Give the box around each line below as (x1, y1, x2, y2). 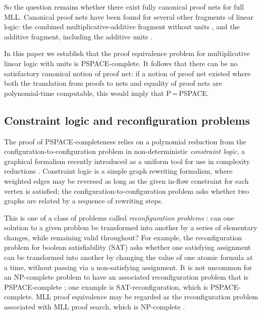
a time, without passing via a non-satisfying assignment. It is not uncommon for (4, 261, 252, 272)
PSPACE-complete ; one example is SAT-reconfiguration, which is (4, 281, 208, 292)
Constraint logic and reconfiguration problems (4, 112, 250, 128)
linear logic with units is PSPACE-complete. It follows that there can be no (4, 58, 238, 68)
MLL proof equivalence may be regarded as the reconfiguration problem (35, 291, 258, 302)
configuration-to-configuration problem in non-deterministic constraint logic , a (4, 146, 245, 156)
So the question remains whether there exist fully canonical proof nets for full (4, 2, 244, 12)
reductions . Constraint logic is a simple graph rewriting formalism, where (4, 166, 233, 176)
